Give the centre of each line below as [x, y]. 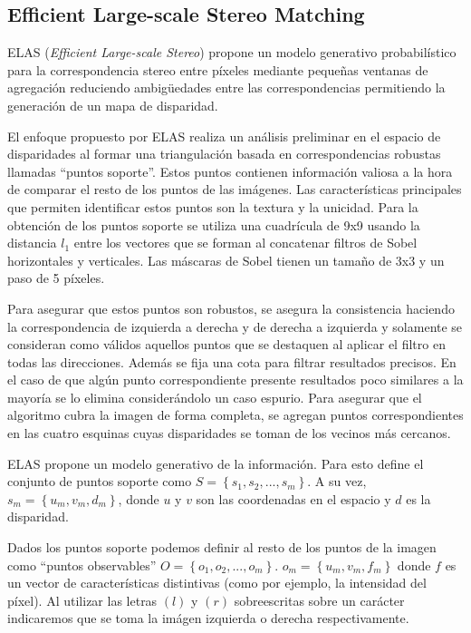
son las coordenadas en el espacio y [293, 498]
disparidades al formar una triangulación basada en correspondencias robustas [224, 154]
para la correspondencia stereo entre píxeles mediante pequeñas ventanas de [218, 69]
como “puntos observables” [82, 565]
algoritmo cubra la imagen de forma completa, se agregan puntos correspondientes [235, 415]
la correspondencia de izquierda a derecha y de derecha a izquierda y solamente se [235, 326]
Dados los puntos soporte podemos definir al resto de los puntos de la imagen [222, 547]
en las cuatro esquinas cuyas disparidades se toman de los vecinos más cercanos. [229, 433]
